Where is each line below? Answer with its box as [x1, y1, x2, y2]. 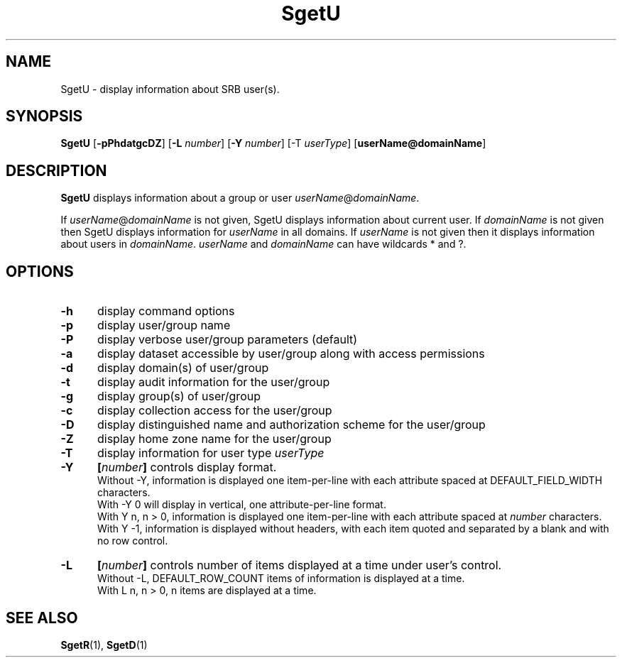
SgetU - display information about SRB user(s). [60, 82, 280, 95]
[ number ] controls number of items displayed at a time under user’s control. [97, 558, 502, 573]
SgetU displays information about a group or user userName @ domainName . [60, 192, 420, 204]
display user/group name [97, 318, 231, 333]
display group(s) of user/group [97, 389, 261, 404]
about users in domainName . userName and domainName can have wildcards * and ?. [60, 238, 466, 251]
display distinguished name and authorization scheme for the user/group [97, 417, 486, 432]
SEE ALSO [6, 608, 78, 627]
